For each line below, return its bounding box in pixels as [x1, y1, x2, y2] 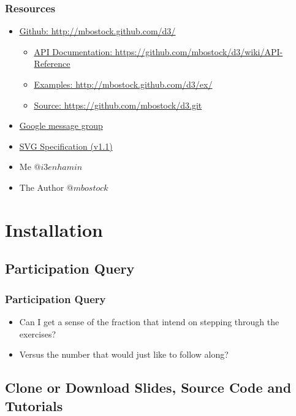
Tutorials [5, 396, 63, 415]
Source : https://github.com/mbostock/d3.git [34, 98, 202, 111]
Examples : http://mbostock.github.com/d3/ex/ [34, 78, 213, 90]
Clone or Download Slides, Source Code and [5, 378, 292, 397]
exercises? [19, 327, 56, 340]
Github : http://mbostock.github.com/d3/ [19, 25, 176, 37]
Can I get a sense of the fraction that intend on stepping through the [19, 315, 279, 328]
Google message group [19, 119, 103, 132]
